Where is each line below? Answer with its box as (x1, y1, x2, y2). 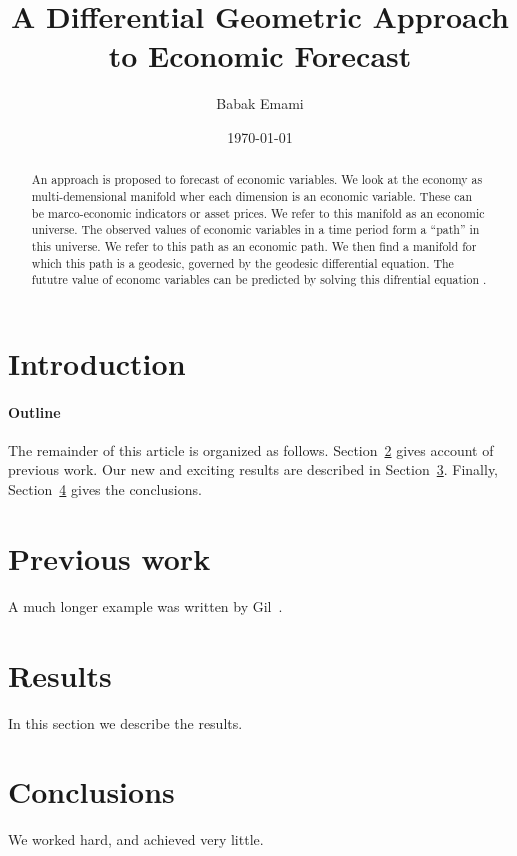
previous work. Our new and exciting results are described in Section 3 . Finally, (8, 459, 499, 480)
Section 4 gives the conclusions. (8, 479, 202, 500)
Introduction (8, 342, 186, 383)
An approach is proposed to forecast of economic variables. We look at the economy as (31, 171, 483, 188)
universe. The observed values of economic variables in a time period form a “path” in (31, 221, 480, 238)
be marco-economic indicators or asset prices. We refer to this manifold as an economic (31, 204, 485, 221)
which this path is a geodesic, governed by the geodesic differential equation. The (31, 254, 454, 271)
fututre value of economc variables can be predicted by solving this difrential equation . (31, 271, 487, 288)
